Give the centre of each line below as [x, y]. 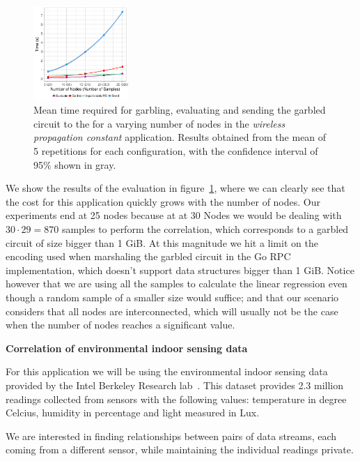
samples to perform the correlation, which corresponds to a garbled [205, 229]
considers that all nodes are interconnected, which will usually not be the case [172, 311]
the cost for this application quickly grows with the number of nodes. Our [163, 201]
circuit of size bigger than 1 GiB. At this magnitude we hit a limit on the [162, 242]
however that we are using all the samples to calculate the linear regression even [177, 284]
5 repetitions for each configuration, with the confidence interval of [176, 151]
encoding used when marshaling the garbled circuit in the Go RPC [148, 256]
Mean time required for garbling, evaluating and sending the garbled [180, 110]
